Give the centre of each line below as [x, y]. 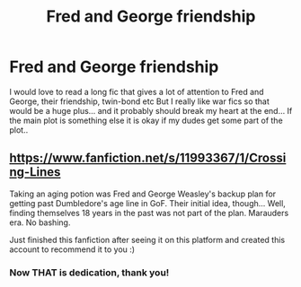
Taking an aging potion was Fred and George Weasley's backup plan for [143, 194]
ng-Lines [35, 172]
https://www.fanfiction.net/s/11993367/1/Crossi [148, 158]
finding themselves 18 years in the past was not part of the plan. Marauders [149, 213]
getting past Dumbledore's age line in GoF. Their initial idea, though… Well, [147, 203]
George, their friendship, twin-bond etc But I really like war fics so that [139, 101]
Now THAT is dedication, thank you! [89, 273]
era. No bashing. [40, 222]
